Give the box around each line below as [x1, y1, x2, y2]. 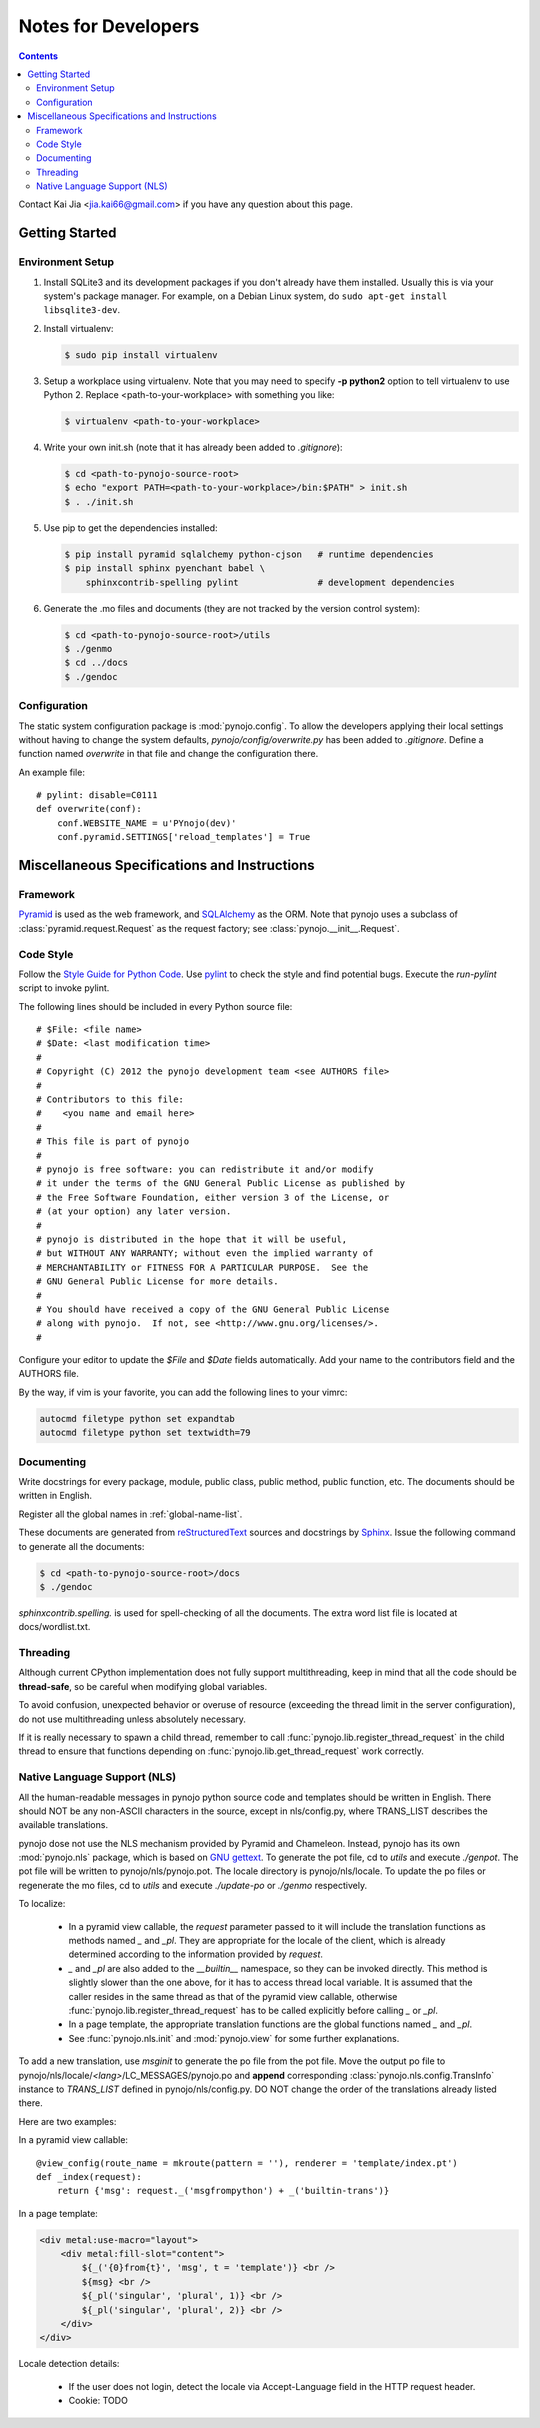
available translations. [18, 1819, 109, 1831]
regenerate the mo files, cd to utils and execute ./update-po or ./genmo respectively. [18, 1879, 368, 1891]
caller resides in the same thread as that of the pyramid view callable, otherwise [68, 1990, 398, 2002]
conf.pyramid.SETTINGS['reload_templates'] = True [56, 831, 311, 843]
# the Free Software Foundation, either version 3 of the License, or [36, 1191, 390, 1203]
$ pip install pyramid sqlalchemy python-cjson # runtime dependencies [64, 548, 434, 560]
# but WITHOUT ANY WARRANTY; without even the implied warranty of [36, 1248, 374, 1259]
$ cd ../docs [64, 657, 129, 669]
